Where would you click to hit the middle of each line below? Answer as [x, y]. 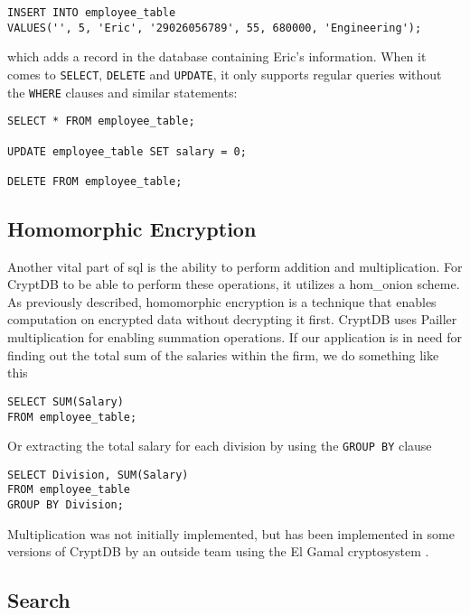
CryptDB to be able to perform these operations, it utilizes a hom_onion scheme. [234, 284]
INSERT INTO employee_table [92, 13]
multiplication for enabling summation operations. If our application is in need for [235, 337]
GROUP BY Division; [66, 505]
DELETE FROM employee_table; [95, 181]
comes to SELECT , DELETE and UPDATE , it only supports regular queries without [225, 74]
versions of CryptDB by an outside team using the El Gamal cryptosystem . [218, 551]
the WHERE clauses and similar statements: [122, 92]
